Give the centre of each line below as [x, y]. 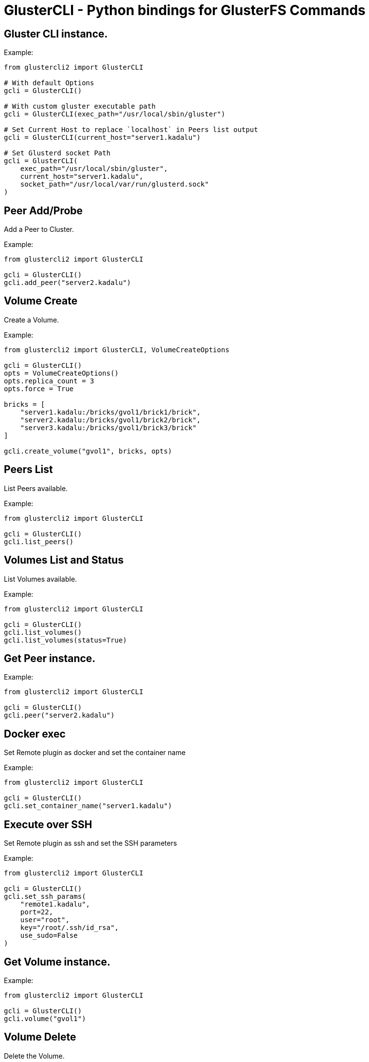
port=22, [37, 912]
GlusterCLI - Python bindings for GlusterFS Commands [185, 10]
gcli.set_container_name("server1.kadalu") [88, 806]
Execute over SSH [48, 824]
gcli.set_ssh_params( [45, 897]
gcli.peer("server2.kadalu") [59, 715]
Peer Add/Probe [44, 210]
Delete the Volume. [34, 1056]
